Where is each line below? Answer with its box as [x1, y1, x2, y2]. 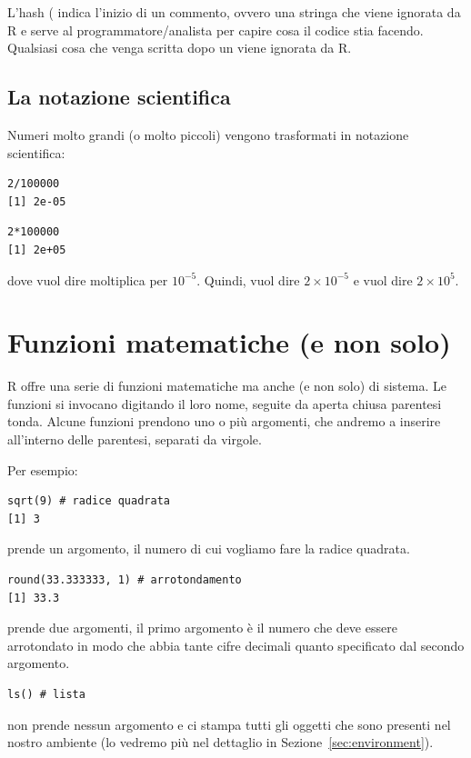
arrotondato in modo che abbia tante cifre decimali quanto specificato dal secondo [7, 635, 465, 654]
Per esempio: [7, 460, 78, 479]
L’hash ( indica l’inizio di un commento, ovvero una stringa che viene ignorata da [7, 3, 461, 21]
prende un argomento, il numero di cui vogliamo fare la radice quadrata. [7, 539, 410, 558]
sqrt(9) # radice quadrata [7, 494, 170, 508]
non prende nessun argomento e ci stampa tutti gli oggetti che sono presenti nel [7, 714, 451, 733]
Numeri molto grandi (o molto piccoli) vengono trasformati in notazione [7, 125, 409, 144]
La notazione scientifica [7, 83, 231, 111]
